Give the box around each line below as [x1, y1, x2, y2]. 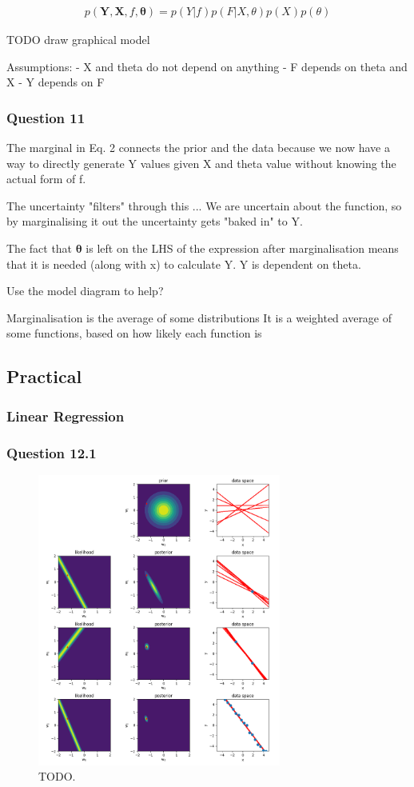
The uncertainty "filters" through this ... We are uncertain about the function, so [6, 197, 402, 214]
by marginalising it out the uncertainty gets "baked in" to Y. [6, 213, 303, 230]
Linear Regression [6, 405, 125, 425]
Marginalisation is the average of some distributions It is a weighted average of [6, 309, 392, 326]
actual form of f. [6, 170, 86, 187]
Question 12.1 [6, 442, 97, 462]
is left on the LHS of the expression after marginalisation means [86, 240, 399, 256]
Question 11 [6, 107, 86, 127]
